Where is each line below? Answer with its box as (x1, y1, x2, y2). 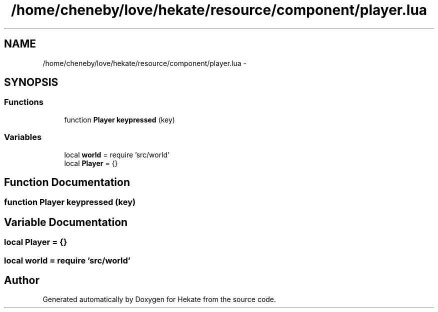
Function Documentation (4, 175, 130, 188)
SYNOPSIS (4, 76, 58, 89)
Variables (4, 132, 42, 142)
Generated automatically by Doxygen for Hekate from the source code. (42, 295, 276, 304)
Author (4, 274, 39, 287)
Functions (4, 97, 43, 107)
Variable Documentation (4, 215, 128, 228)
